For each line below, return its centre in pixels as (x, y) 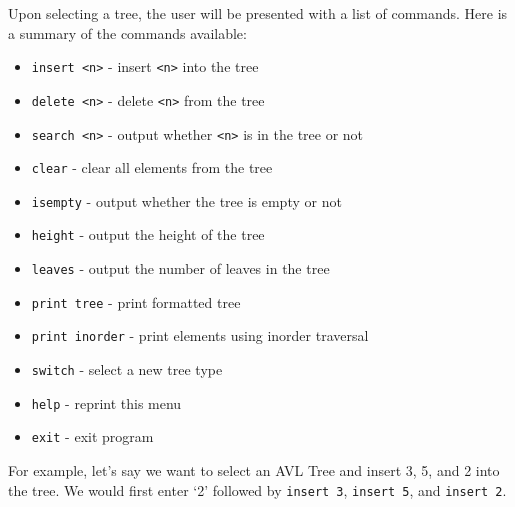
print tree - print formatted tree (136, 301)
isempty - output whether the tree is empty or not (186, 200)
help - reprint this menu (106, 402)
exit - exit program (92, 436)
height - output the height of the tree (148, 234)
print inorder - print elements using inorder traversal (200, 335)
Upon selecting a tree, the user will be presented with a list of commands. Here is (258, 13)
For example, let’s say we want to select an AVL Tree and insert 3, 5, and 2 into (254, 470)
